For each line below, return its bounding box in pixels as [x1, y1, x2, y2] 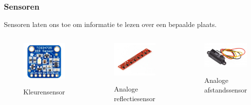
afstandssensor [204, 84, 247, 94]
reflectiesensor [114, 93, 155, 103]
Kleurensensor [23, 87, 65, 97]
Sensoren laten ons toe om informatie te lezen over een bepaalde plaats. [4, 19, 217, 29]
